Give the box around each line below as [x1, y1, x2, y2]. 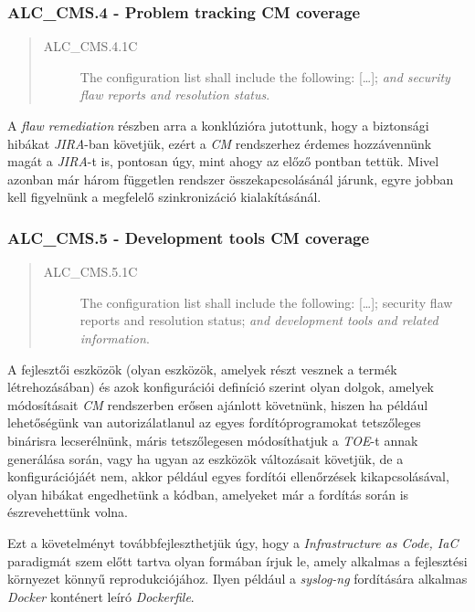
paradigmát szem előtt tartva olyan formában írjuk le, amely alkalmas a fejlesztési [7, 551, 468, 570]
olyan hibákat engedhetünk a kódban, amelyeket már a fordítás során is [7, 484, 409, 503]
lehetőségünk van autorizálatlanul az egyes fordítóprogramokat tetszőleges [7, 413, 421, 432]
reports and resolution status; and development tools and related [79, 311, 438, 330]
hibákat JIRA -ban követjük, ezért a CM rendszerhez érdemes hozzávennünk [7, 133, 432, 153]
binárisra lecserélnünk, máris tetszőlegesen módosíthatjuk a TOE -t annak [7, 430, 418, 449]
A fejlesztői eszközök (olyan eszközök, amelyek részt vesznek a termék [7, 359, 397, 378]
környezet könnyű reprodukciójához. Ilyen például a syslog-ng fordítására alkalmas [7, 569, 468, 588]
